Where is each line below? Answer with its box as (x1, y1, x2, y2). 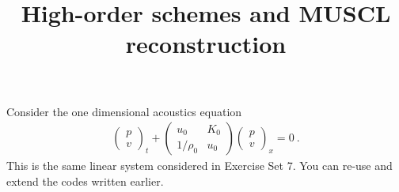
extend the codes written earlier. (6, 172, 164, 189)
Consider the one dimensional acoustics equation (6, 103, 242, 119)
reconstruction (125, 28, 287, 60)
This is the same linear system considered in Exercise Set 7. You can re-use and (6, 157, 393, 174)
